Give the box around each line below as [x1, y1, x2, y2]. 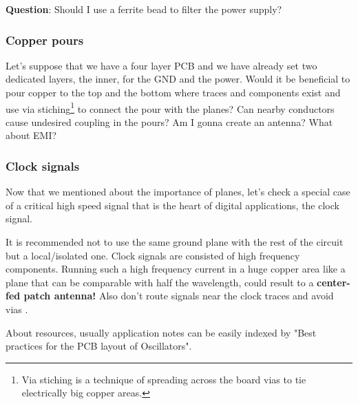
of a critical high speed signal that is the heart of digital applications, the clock [6, 198, 339, 212]
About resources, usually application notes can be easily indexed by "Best [6, 325, 317, 339]
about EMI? [6, 128, 57, 142]
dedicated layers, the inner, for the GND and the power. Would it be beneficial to [6, 72, 350, 86]
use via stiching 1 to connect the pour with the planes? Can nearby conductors [6, 99, 335, 116]
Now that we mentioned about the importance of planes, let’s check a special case [6, 184, 350, 199]
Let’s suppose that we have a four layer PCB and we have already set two [6, 58, 317, 72]
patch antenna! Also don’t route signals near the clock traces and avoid [23, 288, 334, 303]
